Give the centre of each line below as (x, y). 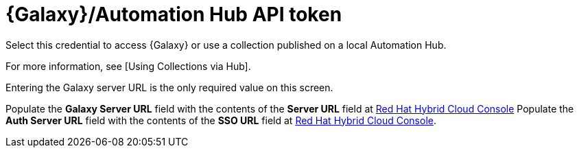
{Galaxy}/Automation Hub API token (174, 14)
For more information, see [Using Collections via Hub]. (128, 66)
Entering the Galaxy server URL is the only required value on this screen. (169, 87)
